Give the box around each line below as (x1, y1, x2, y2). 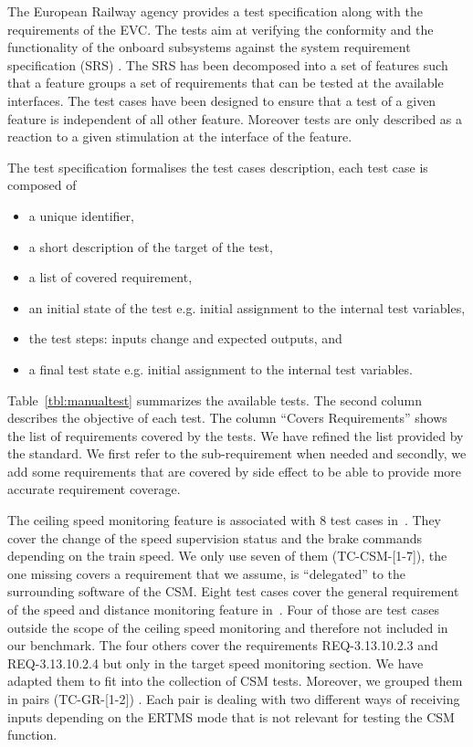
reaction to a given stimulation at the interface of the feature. (7, 127, 352, 146)
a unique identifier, (28, 205, 134, 225)
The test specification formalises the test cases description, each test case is (7, 157, 428, 176)
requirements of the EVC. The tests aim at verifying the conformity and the (7, 19, 434, 38)
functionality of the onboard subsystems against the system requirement (7, 37, 411, 57)
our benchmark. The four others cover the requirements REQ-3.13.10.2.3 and (7, 636, 438, 655)
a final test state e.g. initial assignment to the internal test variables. (28, 359, 413, 378)
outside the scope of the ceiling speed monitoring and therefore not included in (7, 617, 448, 637)
